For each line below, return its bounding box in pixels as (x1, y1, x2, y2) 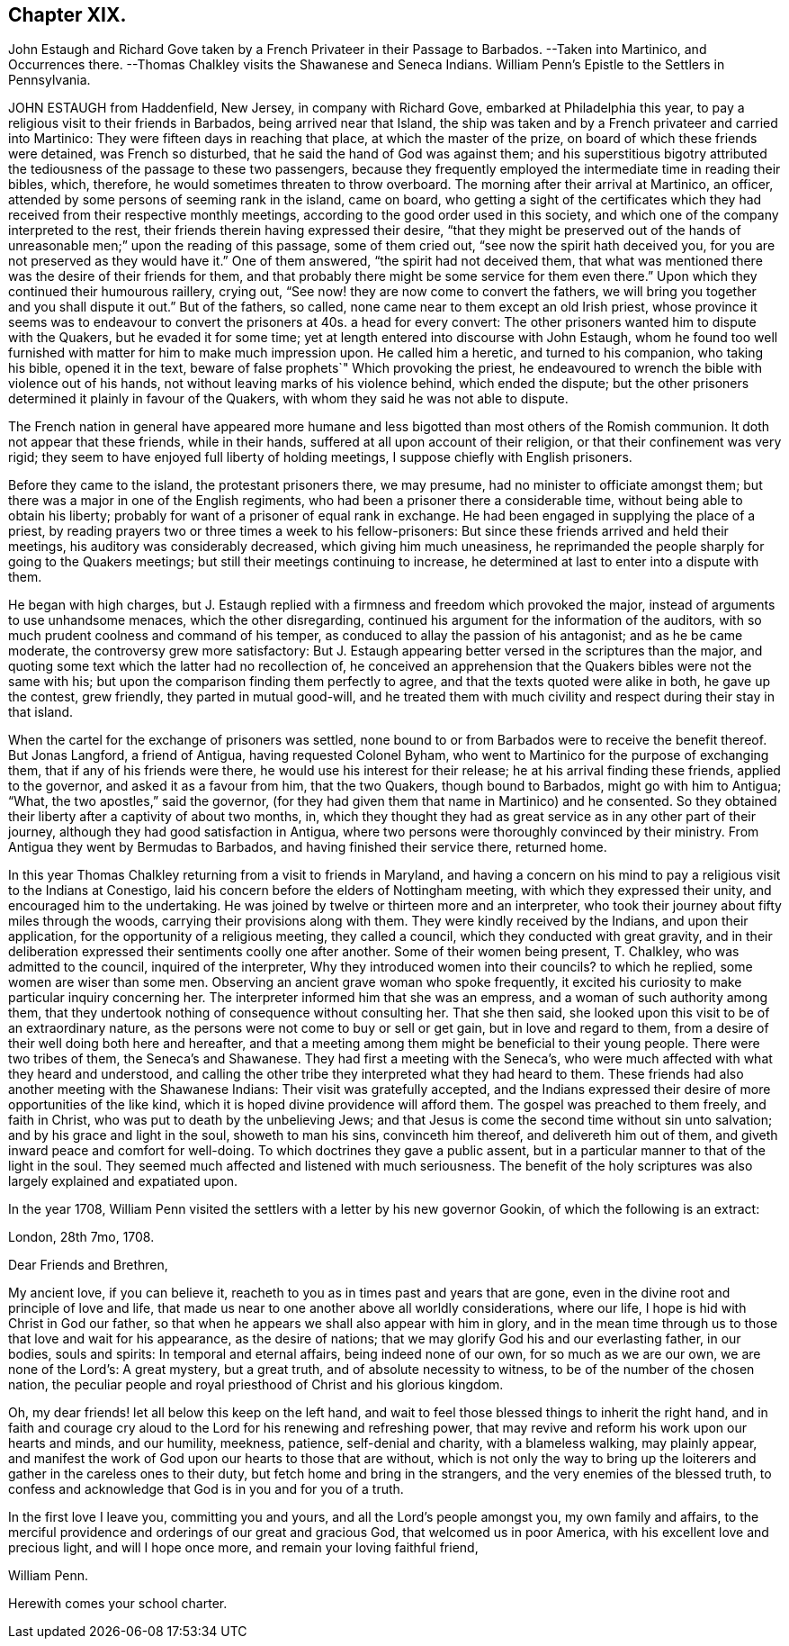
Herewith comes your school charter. (8, 1596, 228, 1612)
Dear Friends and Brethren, (8, 1257, 168, 1273)
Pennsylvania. (8, 72, 91, 88)
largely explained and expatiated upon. (8, 1173, 238, 1189)
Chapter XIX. (8, 4, 127, 26)
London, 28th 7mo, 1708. (8, 1229, 155, 1245)
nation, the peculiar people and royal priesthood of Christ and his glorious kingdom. (8, 1377, 504, 1393)
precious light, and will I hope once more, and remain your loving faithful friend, (8, 1540, 479, 1556)
